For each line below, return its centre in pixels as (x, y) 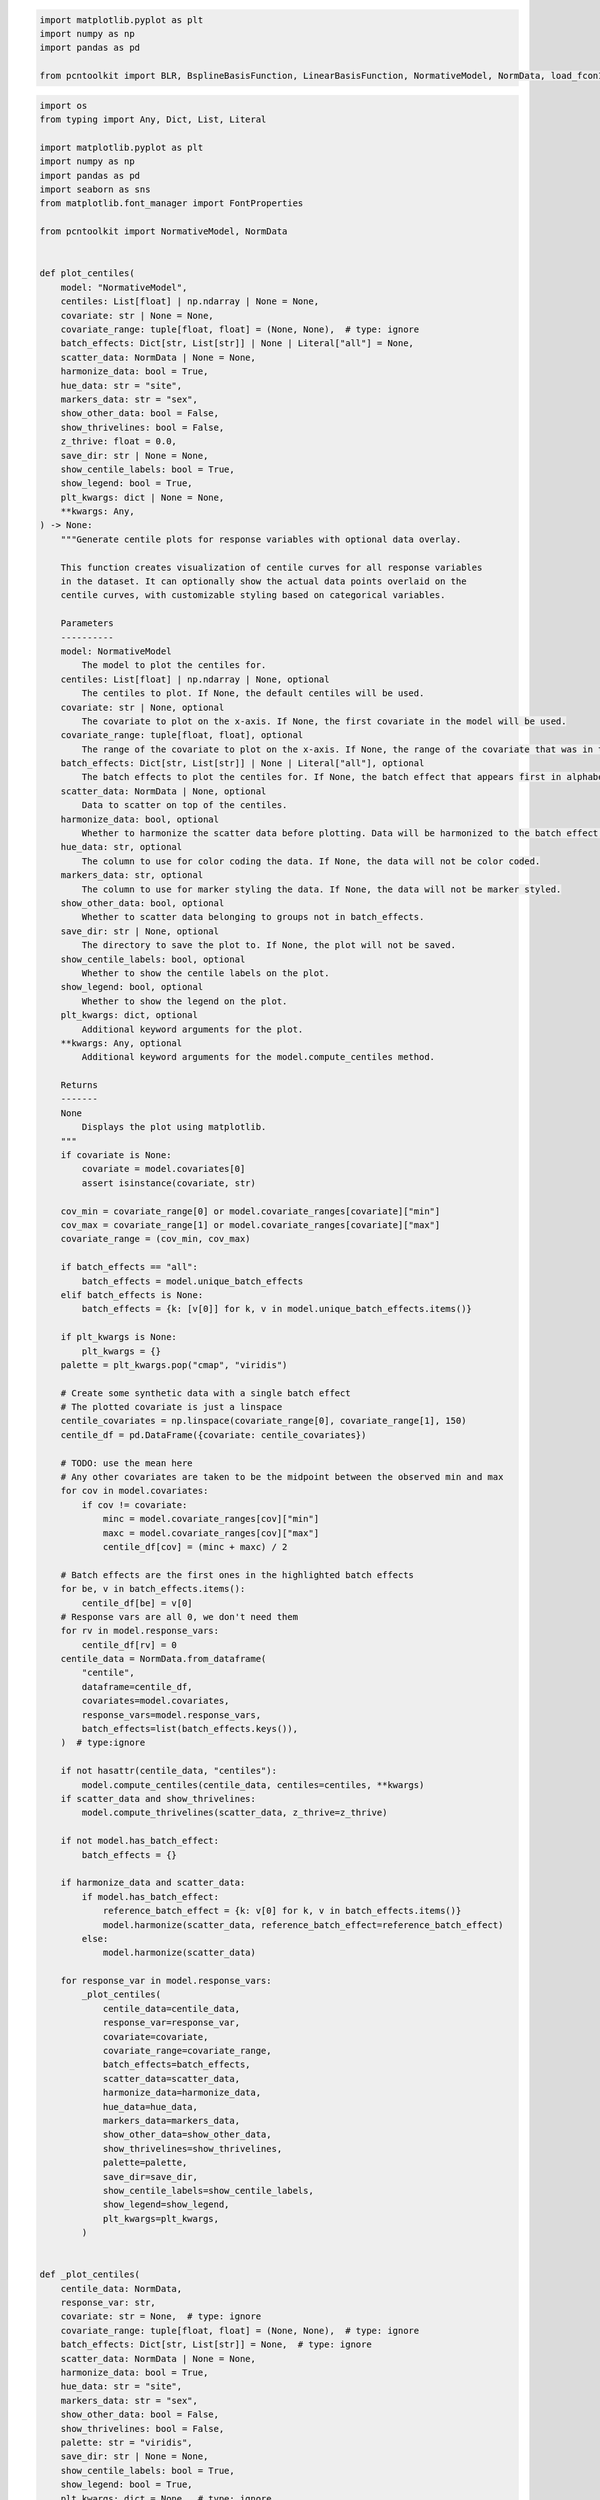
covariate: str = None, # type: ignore (161, 2316)
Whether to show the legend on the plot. (184, 1001)
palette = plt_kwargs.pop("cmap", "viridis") (174, 1364)
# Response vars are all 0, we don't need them (179, 1616)
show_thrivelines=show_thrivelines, (192, 2148)
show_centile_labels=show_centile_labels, (208, 2190)
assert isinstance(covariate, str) (169, 1183)
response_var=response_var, (171, 2023)
